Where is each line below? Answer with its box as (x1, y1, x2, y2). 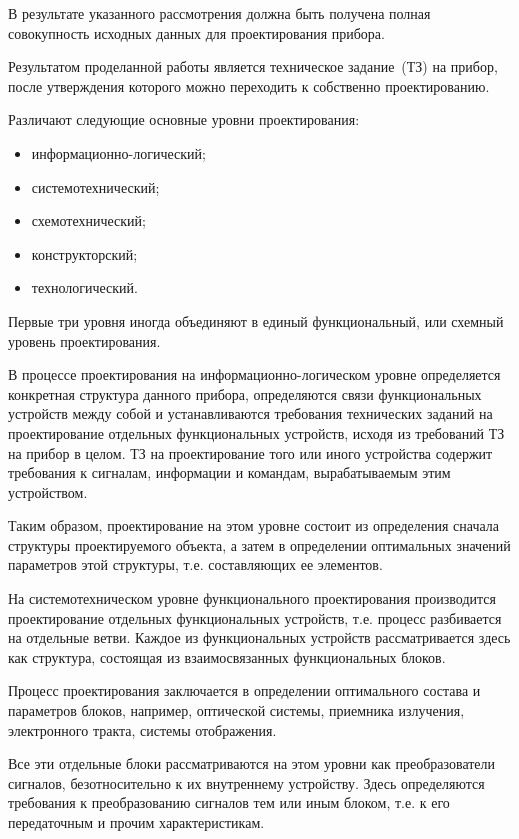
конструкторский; (31, 243, 138, 264)
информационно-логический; (31, 142, 206, 163)
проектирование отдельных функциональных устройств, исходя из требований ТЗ (8, 422, 505, 443)
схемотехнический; (31, 210, 146, 231)
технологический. (31, 277, 138, 298)
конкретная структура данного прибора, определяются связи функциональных (8, 383, 482, 404)
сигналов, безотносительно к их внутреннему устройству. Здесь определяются (8, 772, 485, 793)
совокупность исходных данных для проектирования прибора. (8, 22, 385, 43)
